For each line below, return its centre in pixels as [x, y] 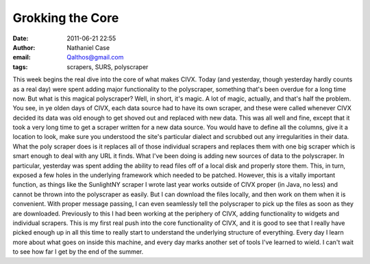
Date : [21, 38]
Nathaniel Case [88, 47]
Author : [24, 47]
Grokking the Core [66, 18]
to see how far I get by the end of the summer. [78, 252]
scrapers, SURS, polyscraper [108, 67]
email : [22, 57]
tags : [20, 67]
